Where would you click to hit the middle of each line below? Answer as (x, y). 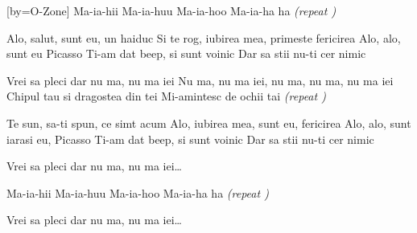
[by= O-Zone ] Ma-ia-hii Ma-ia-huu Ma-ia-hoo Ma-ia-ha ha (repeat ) (171, 10)
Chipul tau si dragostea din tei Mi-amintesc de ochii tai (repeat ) (166, 96)
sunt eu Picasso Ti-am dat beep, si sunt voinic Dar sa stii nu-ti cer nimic (186, 53)
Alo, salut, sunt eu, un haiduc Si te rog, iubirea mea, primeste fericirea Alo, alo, (204, 37)
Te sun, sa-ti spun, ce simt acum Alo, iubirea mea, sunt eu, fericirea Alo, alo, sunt (209, 123)
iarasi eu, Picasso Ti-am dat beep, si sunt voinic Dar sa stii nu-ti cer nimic (190, 139)
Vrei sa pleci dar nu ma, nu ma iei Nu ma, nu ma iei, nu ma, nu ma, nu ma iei (200, 80)
